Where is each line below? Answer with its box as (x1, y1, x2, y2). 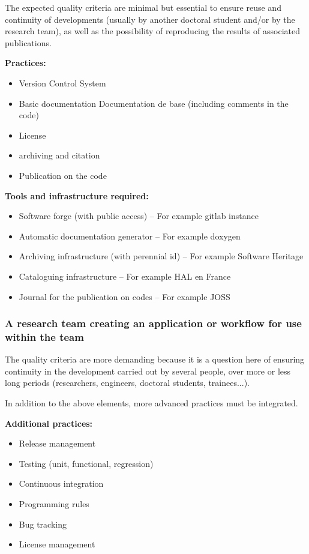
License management (19, 538, 95, 550)
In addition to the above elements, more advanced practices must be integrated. (5, 397, 298, 409)
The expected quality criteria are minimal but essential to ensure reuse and (5, 1, 281, 13)
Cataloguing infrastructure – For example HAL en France (19, 269, 231, 282)
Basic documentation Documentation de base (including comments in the (19, 97, 289, 109)
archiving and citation (19, 149, 100, 161)
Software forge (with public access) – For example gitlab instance (19, 209, 259, 222)
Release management (19, 437, 96, 450)
